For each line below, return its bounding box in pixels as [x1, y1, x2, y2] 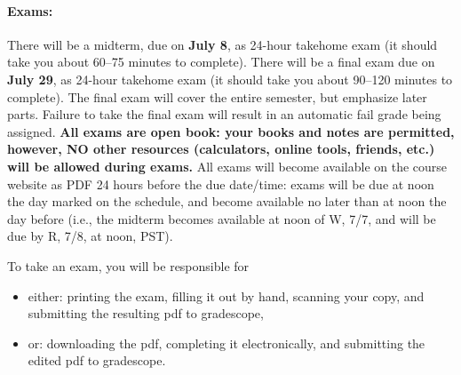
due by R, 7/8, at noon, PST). [7, 227, 173, 245]
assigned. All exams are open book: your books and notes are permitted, [7, 122, 455, 140]
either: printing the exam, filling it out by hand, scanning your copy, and [28, 286, 425, 305]
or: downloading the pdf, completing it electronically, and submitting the [28, 333, 425, 352]
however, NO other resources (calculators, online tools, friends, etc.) [7, 140, 435, 158]
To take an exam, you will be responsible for [7, 256, 250, 275]
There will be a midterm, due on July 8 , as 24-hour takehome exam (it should [7, 35, 438, 53]
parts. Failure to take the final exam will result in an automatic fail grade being [7, 105, 441, 124]
